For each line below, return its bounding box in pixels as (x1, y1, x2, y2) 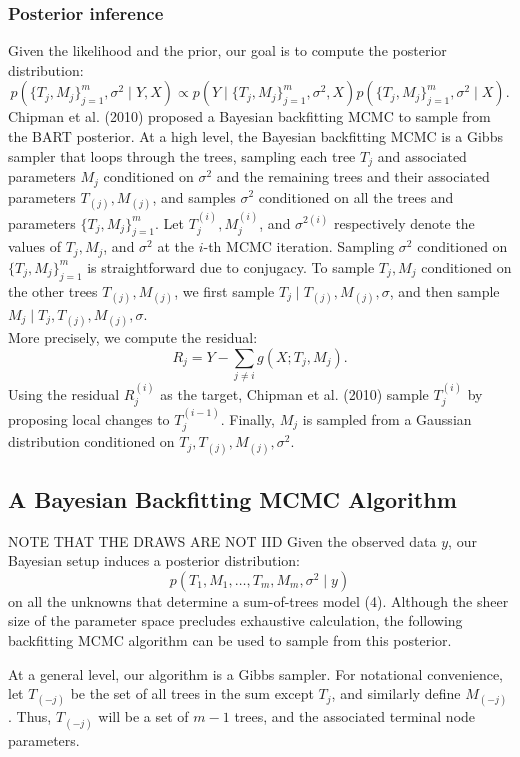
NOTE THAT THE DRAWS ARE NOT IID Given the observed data (8, 530, 437, 551)
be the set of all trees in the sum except (70, 683, 314, 704)
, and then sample (389, 280, 500, 301)
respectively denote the (333, 212, 475, 233)
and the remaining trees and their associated (216, 166, 490, 187)
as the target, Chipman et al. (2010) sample (160, 383, 429, 404)
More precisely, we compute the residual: (8, 326, 258, 347)
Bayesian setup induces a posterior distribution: (8, 550, 300, 571)
